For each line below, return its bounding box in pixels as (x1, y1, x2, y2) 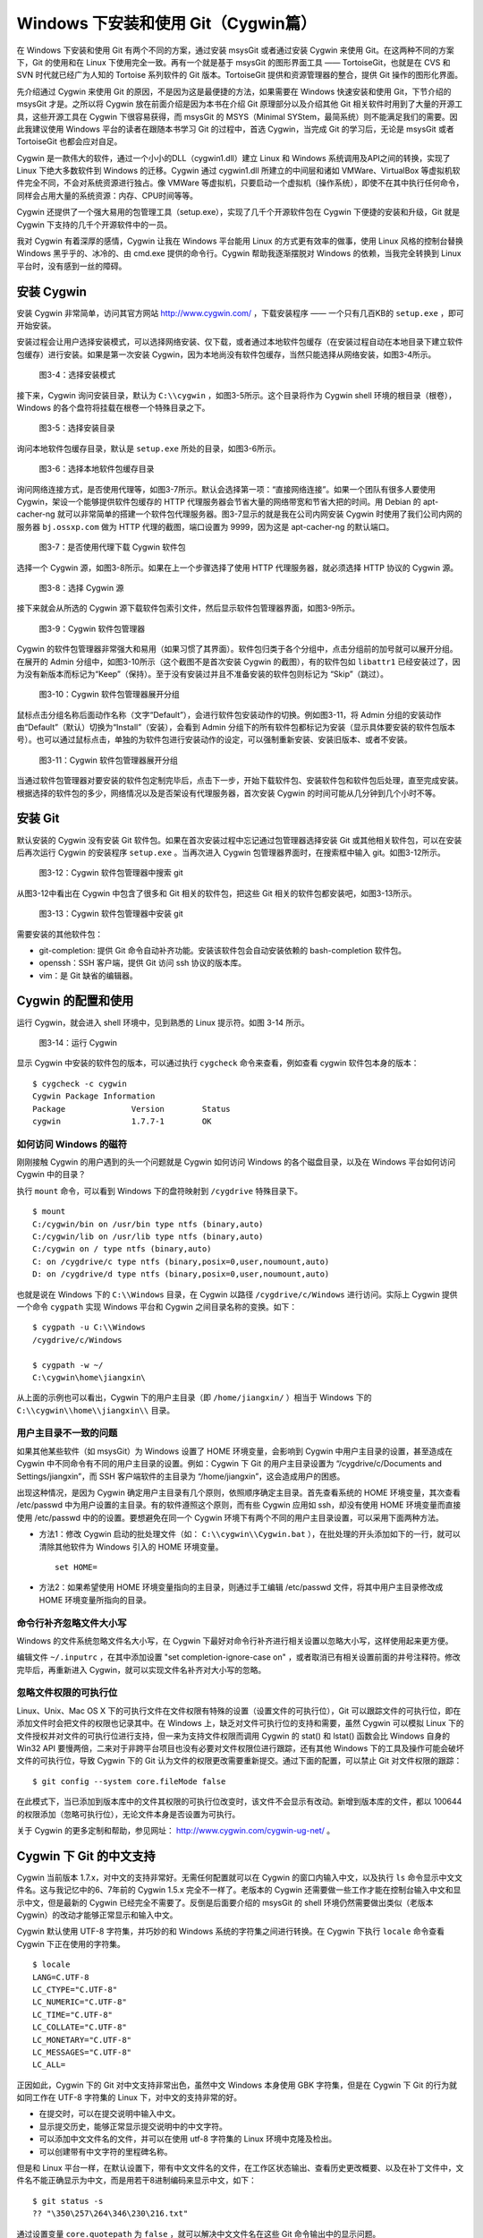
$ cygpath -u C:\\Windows (32, 1322, 147, 1333)
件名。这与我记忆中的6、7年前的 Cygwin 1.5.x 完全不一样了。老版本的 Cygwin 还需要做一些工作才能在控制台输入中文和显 (16, 1884, 462, 1895)
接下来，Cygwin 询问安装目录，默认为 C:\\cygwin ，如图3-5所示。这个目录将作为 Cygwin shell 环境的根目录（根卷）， (16, 389, 456, 400)
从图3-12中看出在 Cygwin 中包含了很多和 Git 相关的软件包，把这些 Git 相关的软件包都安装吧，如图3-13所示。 (16, 887, 417, 899)
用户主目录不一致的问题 (16, 1427, 118, 1439)
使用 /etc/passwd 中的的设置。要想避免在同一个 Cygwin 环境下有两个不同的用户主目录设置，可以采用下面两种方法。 (16, 1512, 445, 1523)
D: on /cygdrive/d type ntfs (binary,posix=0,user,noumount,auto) (32, 1269, 330, 1279)
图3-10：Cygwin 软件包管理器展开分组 (38, 689, 181, 700)
